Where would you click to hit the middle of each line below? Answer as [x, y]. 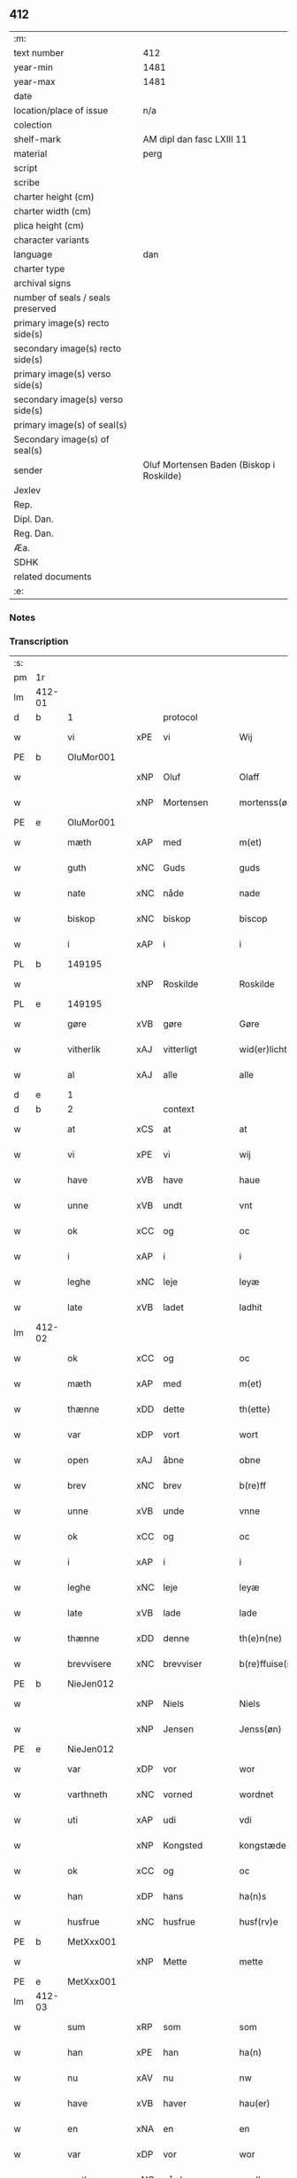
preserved [35, 308]
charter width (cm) [53, 211]
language [33, 254]
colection [33, 125]
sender [28, 470]
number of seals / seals [62, 298]
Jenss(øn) [260, 1729]
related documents [53, 577]
